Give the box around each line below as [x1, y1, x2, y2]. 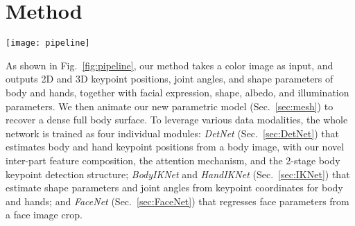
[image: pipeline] [6, 38, 90, 49]
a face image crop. [6, 207, 83, 222]
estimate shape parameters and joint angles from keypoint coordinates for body [6, 180, 343, 195]
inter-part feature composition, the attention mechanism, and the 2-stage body [6, 153, 340, 167]
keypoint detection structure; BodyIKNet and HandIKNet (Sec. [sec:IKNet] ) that [6, 166, 350, 181]
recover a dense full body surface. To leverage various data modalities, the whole [6, 112, 348, 127]
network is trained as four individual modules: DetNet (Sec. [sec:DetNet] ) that [6, 125, 339, 140]
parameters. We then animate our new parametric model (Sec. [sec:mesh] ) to [6, 98, 334, 113]
